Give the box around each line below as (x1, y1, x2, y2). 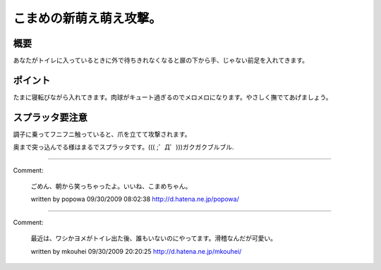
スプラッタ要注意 (13, 111, 87, 123)
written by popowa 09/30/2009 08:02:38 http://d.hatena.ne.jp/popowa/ (30, 195, 239, 204)
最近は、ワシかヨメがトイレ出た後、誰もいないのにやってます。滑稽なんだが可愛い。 (30, 234, 277, 243)
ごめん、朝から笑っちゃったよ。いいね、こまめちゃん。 (30, 182, 192, 190)
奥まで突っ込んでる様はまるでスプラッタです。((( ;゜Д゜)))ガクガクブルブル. (13, 143, 234, 152)
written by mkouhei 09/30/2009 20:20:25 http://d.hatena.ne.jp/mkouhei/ (30, 247, 242, 255)
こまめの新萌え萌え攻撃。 (13, 11, 162, 26)
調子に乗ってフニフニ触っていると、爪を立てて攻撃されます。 (13, 130, 191, 138)
